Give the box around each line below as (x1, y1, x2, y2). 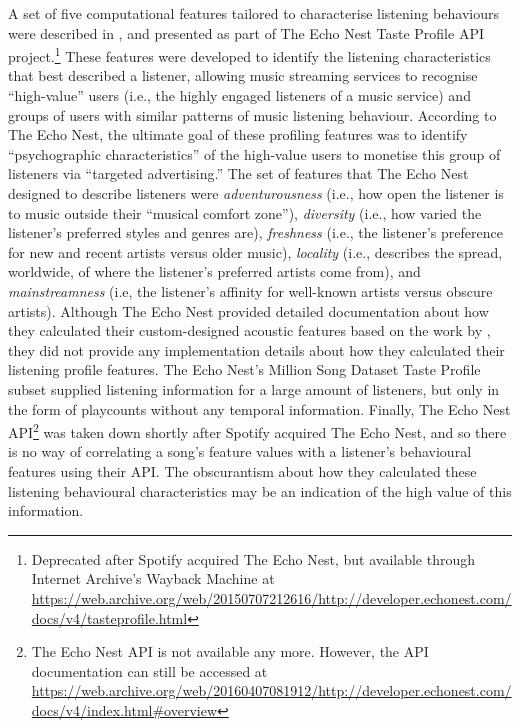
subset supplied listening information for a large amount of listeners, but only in (8, 378, 500, 399)
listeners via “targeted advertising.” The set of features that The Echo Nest (8, 163, 469, 184)
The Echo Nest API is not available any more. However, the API (31, 641, 429, 662)
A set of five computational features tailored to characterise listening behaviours (8, 3, 499, 23)
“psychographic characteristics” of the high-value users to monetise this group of (8, 143, 501, 164)
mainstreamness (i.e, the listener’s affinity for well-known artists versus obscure (8, 280, 493, 301)
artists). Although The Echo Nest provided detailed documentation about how (8, 300, 489, 321)
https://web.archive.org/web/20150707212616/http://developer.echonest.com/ (31, 587, 512, 608)
